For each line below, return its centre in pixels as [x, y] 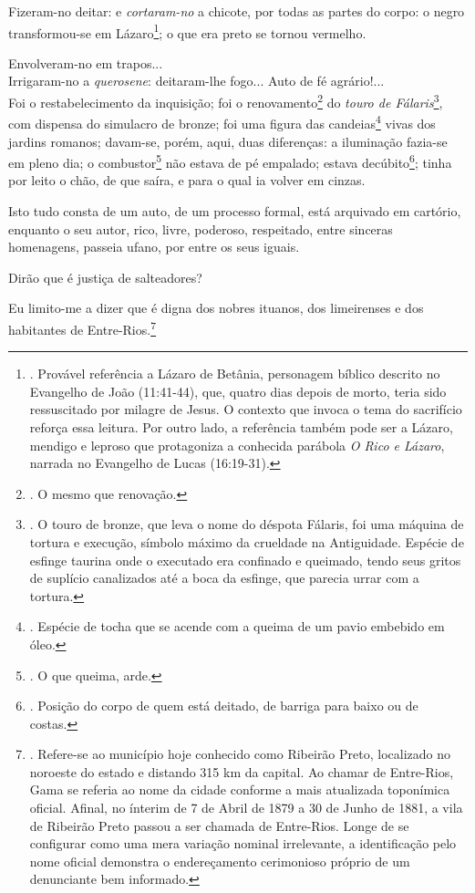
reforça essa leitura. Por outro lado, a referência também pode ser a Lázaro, [241, 426]
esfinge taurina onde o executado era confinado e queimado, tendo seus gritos [245, 560]
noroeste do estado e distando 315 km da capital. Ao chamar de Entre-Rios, [242, 771]
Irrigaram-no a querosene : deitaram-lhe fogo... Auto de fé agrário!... [196, 81]
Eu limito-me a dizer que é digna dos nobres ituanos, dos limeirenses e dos [216, 308]
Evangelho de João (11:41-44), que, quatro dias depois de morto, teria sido [238, 391]
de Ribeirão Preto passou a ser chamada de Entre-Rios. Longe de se [219, 825]
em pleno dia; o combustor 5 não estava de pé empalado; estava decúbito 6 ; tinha [230, 161]
